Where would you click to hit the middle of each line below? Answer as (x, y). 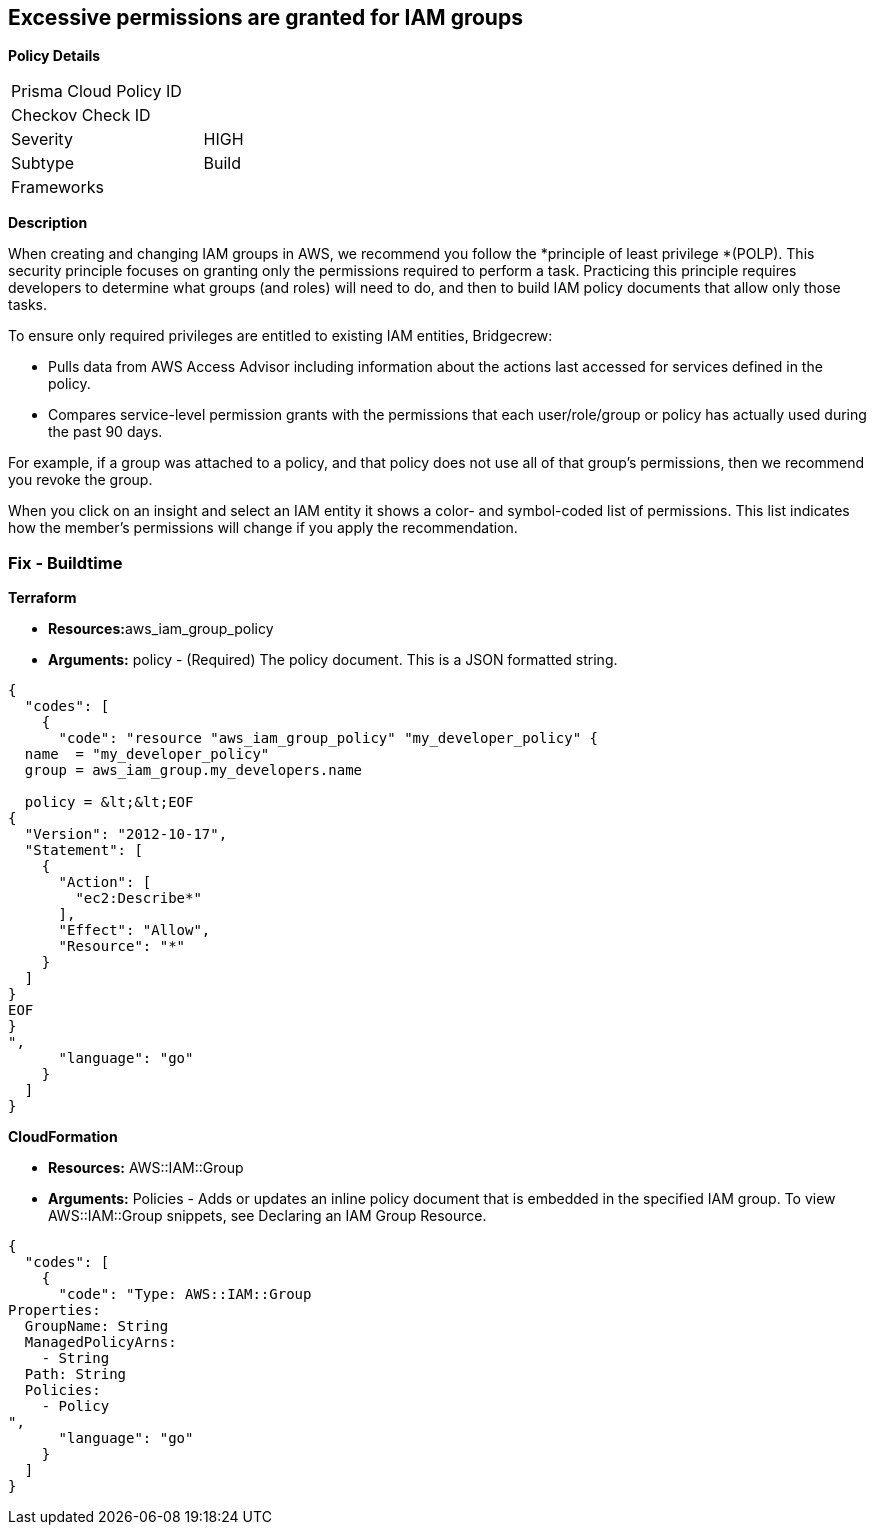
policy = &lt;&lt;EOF (109, 802)
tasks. (28, 305)
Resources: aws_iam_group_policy (161, 629)
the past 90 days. (105, 432)
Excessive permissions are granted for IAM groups (265, 17)
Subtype (43, 163)
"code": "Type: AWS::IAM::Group (185, 1294)
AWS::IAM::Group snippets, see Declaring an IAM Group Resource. (267, 1216)
